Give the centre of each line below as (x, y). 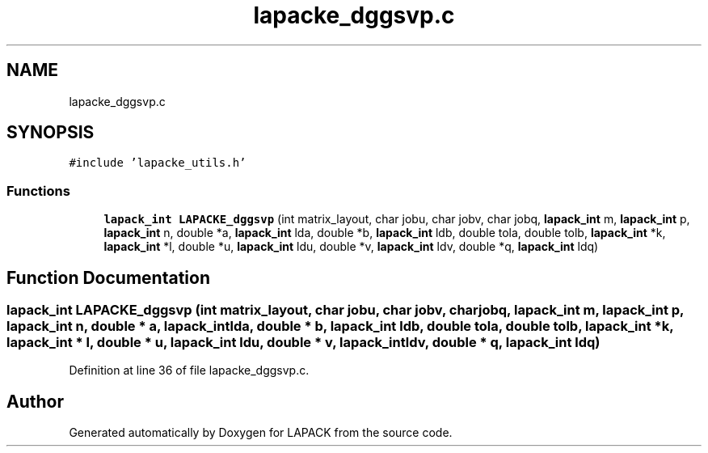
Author (35, 401)
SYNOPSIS (51, 133)
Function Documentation (108, 277)
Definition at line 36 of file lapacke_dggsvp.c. (189, 370)
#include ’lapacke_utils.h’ (158, 163)
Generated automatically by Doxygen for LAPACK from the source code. (261, 433)
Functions (38, 191)
